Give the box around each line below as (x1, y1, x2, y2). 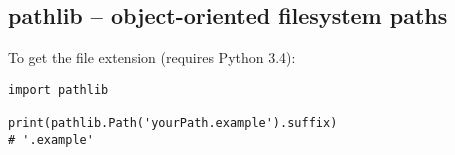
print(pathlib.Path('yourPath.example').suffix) (8, 116, 338, 131)
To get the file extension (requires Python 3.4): (8, 47, 296, 68)
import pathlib (8, 82, 109, 97)
